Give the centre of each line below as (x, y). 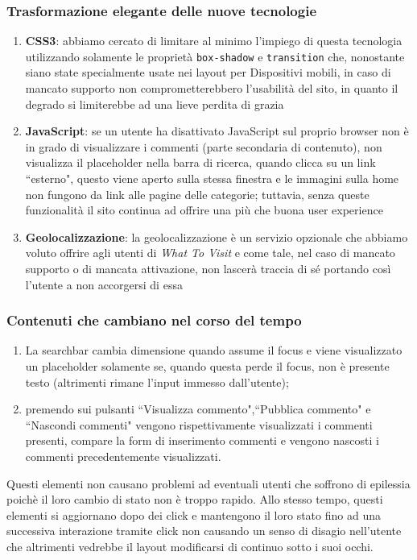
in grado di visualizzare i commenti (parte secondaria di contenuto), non (204, 146)
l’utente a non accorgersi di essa (104, 284)
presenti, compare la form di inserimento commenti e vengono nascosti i (202, 440)
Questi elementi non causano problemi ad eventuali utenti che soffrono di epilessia (208, 483)
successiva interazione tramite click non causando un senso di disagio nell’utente (204, 531)
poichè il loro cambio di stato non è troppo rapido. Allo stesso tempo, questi (195, 499)
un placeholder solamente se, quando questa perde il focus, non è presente (207, 366)
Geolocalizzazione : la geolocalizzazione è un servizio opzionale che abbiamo (217, 236)
